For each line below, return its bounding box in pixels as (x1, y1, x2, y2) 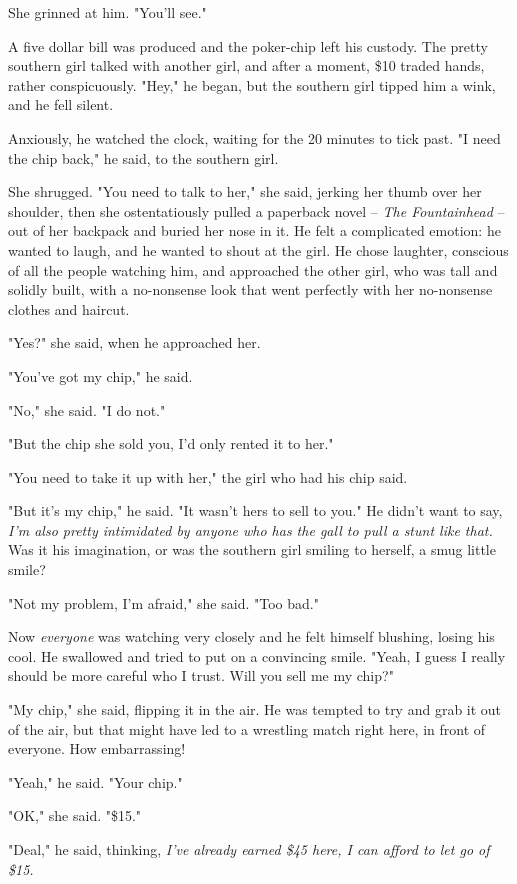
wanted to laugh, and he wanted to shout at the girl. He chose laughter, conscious (8, 239, 509, 260)
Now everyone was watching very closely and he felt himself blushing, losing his (8, 626, 495, 647)
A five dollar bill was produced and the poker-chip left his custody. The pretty (8, 35, 488, 56)
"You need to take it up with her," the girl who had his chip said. (8, 466, 408, 487)
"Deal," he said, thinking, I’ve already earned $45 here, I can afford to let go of (8, 839, 490, 859)
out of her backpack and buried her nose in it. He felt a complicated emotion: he (8, 220, 501, 241)
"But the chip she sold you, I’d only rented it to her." (8, 433, 334, 454)
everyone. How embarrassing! (8, 738, 186, 759)
